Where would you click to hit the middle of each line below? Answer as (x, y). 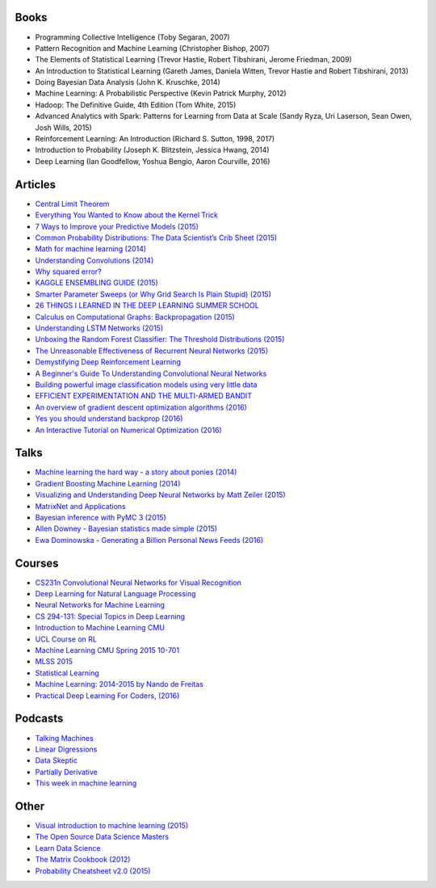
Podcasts (39, 719)
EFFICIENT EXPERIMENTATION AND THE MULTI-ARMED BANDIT (144, 396)
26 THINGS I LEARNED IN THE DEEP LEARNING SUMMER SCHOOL (147, 305)
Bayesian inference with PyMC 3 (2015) (101, 518)
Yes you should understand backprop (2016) (109, 419)
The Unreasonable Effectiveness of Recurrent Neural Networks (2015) (152, 351)
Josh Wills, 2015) (63, 127)
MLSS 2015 (54, 662)
